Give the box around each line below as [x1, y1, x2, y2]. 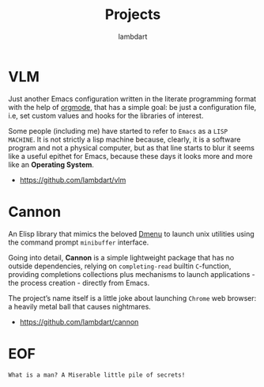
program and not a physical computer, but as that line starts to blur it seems [8, 142, 255, 152]
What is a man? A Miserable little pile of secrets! [8, 370, 186, 379]
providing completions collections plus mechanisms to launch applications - [8, 269, 255, 279]
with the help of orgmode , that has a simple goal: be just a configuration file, [8, 102, 257, 112]
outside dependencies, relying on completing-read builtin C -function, [8, 261, 232, 271]
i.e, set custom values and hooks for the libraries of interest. [8, 111, 204, 120]
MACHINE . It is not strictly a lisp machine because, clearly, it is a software [8, 135, 241, 144]
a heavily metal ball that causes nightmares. [8, 302, 152, 311]
